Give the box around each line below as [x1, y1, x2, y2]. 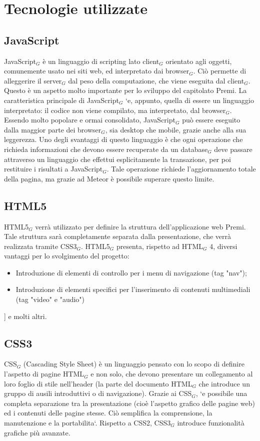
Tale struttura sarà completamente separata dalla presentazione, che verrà [4, 231, 231, 241]
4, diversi [209, 240, 237, 251]
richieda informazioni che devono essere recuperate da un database [4, 143, 208, 154]
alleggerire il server [4, 75, 62, 85]
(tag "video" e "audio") [15, 294, 85, 304]
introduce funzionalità [177, 417, 244, 428]
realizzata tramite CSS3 [4, 240, 77, 251]
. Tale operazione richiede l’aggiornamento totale [106, 163, 256, 174]
